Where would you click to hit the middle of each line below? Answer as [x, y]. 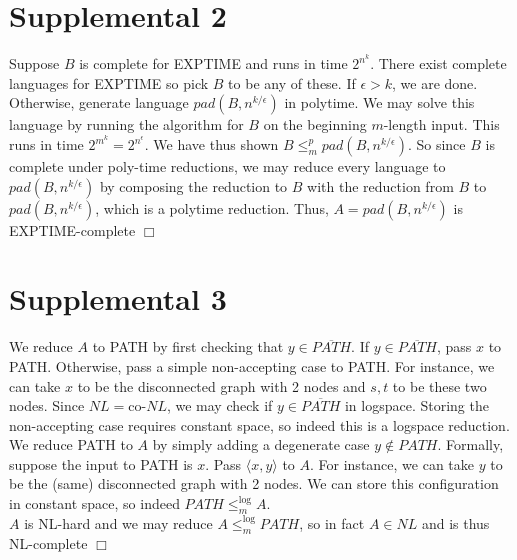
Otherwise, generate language [99, 102]
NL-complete [48, 542]
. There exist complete [438, 63]
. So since [436, 144]
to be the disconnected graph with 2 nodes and [221, 385]
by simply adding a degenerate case [261, 444]
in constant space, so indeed [94, 503]
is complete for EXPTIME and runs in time [213, 63]
